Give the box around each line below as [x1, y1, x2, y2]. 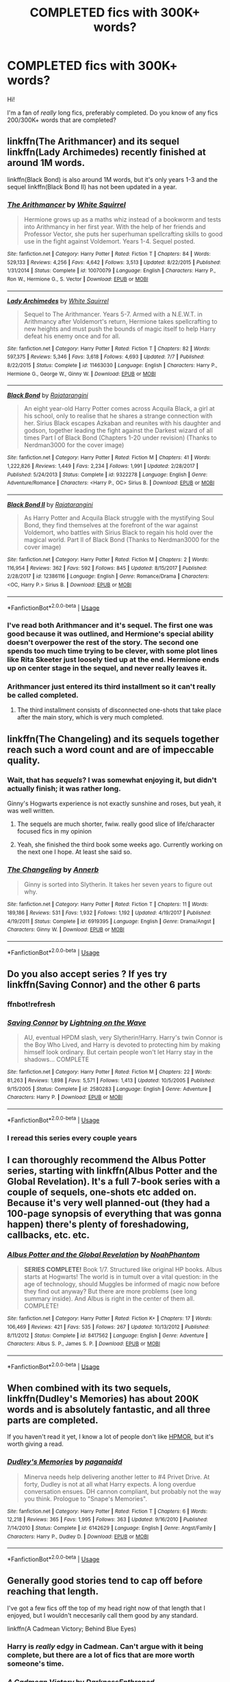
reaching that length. [7, 1586, 99, 1598]
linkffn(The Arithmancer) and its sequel [7, 136, 179, 147]
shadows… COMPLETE [23, 1055, 90, 1064]
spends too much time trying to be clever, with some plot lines [7, 646, 218, 656]
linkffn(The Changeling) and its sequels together [7, 733, 220, 745]
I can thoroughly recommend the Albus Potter [7, 1154, 207, 1165]
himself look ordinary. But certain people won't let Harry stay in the [23, 1048, 214, 1056]
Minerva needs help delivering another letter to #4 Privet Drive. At [23, 1473, 210, 1481]
